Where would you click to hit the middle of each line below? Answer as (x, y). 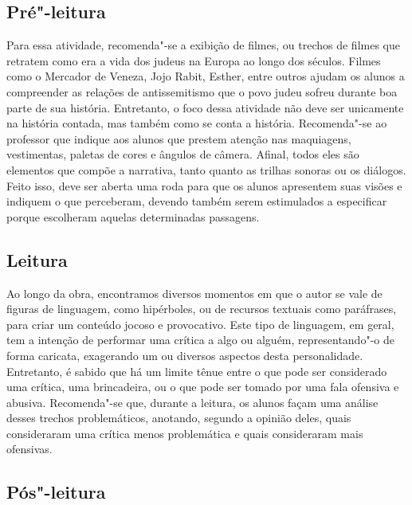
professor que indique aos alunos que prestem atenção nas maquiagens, (179, 138)
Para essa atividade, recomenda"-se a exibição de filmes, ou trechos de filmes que (203, 45)
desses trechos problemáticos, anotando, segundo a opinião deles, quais (179, 418)
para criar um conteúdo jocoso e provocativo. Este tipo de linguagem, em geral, (200, 324)
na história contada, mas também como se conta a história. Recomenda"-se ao (197, 123)
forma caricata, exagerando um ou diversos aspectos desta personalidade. (185, 355)
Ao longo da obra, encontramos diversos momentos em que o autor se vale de (194, 293)
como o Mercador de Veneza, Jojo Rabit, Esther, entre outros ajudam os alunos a (206, 76)
